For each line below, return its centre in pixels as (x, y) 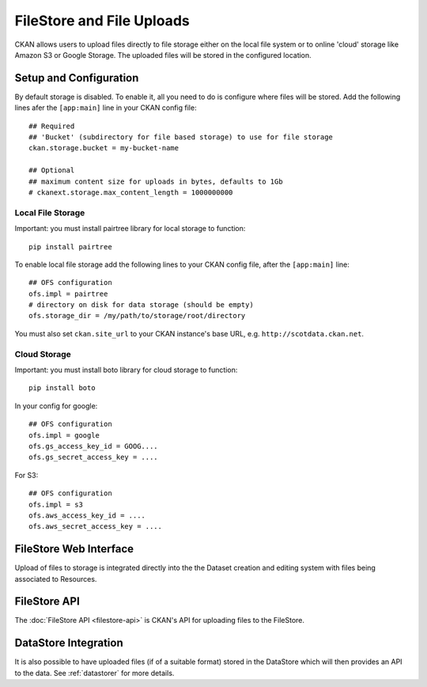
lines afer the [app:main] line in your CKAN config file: (106, 108)
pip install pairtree (70, 247)
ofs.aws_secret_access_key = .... (95, 527)
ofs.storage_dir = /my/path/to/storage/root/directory (137, 316)
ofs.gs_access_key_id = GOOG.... (93, 446)
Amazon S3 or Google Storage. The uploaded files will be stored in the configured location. (163, 55)
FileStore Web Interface (74, 549)
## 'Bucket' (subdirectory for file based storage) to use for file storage (181, 137)
